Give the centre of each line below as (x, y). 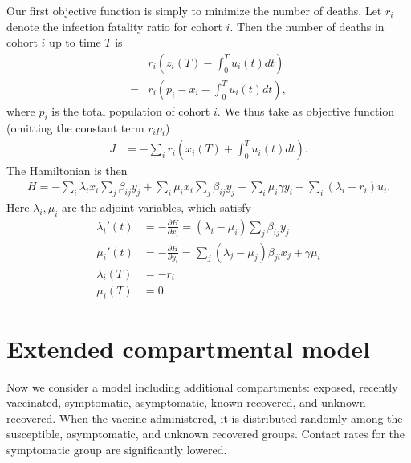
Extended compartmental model (188, 348)
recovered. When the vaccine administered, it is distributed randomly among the (205, 418)
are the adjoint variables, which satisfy (156, 207)
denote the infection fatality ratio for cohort (114, 26)
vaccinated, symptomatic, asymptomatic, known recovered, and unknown (186, 402)
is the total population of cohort (131, 110)
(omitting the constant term (75, 127)
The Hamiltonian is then (67, 171)
